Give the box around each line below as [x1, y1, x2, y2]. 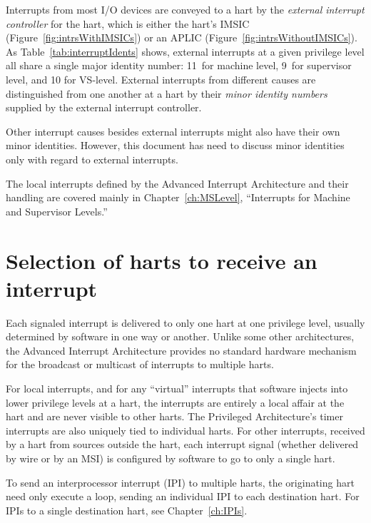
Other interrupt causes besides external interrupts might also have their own [6, 123, 340, 138]
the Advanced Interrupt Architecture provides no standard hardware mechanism [6, 342, 357, 357]
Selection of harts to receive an [6, 245, 317, 275]
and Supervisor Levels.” [6, 203, 108, 218]
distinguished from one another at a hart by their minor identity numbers [6, 86, 327, 101]
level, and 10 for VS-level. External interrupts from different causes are [6, 71, 316, 86]
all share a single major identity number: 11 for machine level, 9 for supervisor [6, 58, 352, 73]
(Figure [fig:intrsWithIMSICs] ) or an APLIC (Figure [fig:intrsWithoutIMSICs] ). [6, 30, 357, 45]
